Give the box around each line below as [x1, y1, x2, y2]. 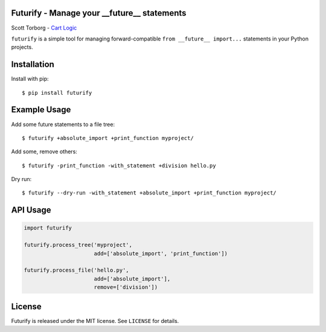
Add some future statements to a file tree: [11, 121, 115, 128]
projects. [11, 43, 33, 51]
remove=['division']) [94, 284, 158, 291]
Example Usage [11, 104, 71, 115]
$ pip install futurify [22, 89, 92, 96]
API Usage [11, 205, 51, 215]
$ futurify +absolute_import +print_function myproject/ [22, 135, 194, 141]
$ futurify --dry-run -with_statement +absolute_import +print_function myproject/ [22, 190, 277, 196]
